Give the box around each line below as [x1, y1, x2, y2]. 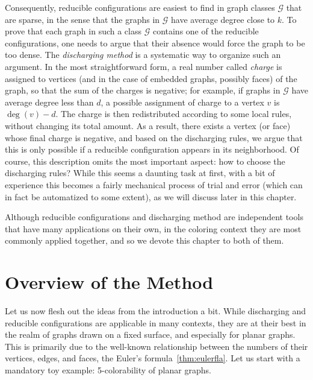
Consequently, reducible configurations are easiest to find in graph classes [5, 1, 275, 13]
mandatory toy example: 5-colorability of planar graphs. [5, 363, 211, 376]
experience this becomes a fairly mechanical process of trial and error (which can [5, 178, 303, 191]
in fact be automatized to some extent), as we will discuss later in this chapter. [5, 190, 297, 203]
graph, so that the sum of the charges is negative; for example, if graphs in [5, 84, 280, 97]
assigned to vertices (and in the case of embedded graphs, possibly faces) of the [5, 72, 297, 84]
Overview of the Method [5, 270, 214, 294]
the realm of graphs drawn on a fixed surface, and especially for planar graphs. [5, 328, 296, 341]
